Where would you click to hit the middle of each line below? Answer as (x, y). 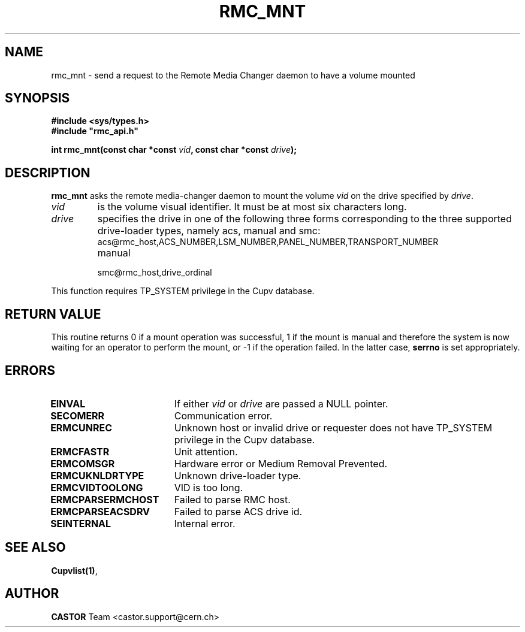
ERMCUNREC (82, 427)
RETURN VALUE (53, 314)
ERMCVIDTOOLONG (97, 487)
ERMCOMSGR (83, 463)
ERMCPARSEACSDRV (100, 511)
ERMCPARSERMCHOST (105, 499)
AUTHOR (32, 594)
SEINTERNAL (81, 523)
